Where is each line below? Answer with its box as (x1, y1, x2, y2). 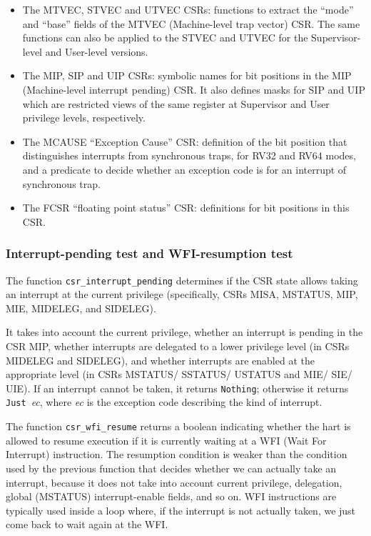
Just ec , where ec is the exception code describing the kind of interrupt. (6, 394, 322, 410)
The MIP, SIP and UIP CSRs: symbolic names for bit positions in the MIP (22, 68, 352, 83)
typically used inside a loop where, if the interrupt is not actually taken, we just (6, 502, 356, 517)
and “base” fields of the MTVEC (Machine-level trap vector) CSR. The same (22, 16, 360, 31)
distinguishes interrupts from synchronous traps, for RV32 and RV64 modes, (22, 148, 356, 163)
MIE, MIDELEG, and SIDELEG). (6, 300, 156, 315)
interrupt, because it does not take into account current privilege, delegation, (6, 475, 342, 490)
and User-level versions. (45, 44, 148, 59)
